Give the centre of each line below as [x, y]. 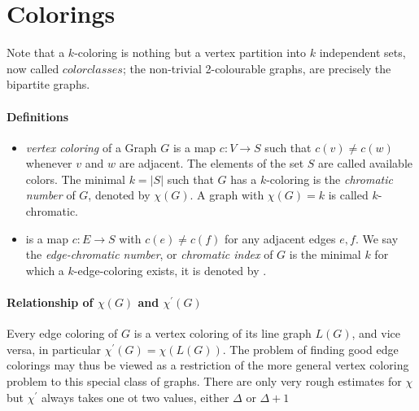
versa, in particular [54, 349]
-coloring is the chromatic [330, 179]
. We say [377, 238]
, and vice [376, 333]
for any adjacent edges [280, 238]
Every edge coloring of [62, 333]
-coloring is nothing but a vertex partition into [190, 52]
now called [33, 68]
